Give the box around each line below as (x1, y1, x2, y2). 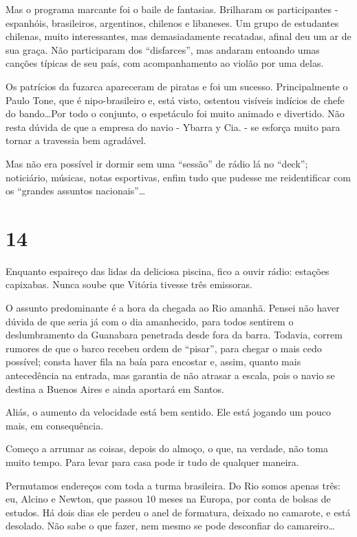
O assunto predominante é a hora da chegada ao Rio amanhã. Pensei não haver (6, 301, 340, 315)
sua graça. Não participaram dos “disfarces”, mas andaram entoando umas (6, 42, 320, 57)
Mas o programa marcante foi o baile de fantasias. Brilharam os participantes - (6, 2, 338, 16)
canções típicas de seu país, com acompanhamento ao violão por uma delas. (6, 56, 324, 70)
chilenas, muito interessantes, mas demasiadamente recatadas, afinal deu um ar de (6, 29, 351, 43)
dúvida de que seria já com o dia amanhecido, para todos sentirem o (6, 314, 294, 328)
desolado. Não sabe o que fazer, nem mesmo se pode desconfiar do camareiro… (6, 518, 335, 533)
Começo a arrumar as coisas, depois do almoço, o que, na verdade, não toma (6, 441, 329, 456)
